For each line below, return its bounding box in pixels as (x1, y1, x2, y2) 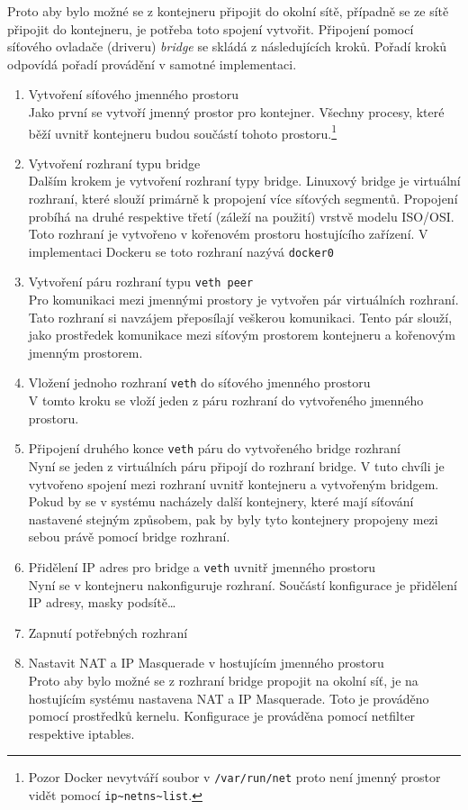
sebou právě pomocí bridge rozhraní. (28, 527, 230, 546)
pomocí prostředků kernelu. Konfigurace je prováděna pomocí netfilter (28, 706, 416, 725)
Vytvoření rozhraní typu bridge (28, 153, 201, 172)
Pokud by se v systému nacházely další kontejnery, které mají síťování (28, 492, 414, 511)
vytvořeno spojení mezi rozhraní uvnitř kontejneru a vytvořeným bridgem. (28, 474, 439, 493)
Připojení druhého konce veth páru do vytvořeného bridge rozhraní (28, 439, 400, 458)
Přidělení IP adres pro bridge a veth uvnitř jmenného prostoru (28, 557, 376, 576)
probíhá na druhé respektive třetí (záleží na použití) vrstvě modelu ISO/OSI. (28, 206, 454, 225)
